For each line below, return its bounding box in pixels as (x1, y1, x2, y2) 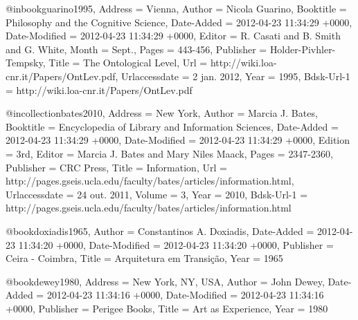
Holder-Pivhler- (269, 41, 336, 56)
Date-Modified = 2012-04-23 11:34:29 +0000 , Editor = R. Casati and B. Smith (6, 28, 341, 43)
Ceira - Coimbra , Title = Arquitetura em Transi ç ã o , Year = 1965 (6, 251, 283, 265)
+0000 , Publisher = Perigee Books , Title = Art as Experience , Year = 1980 (6, 301, 328, 315)
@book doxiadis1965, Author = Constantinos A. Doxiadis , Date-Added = (6, 223, 314, 238)
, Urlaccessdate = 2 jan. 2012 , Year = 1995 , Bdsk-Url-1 (115, 68, 350, 83)
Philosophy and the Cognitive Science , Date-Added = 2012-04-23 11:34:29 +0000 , (6, 15, 352, 29)
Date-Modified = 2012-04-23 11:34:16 (165, 288, 324, 302)
